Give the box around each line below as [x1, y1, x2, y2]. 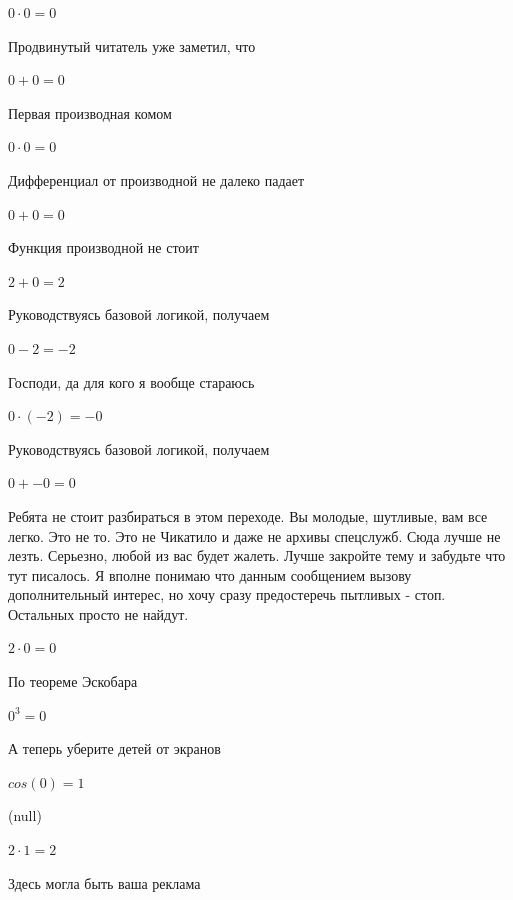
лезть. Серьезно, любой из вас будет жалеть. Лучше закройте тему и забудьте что [8, 545, 506, 566]
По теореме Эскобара [8, 671, 138, 692]
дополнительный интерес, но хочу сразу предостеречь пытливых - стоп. [8, 584, 446, 605]
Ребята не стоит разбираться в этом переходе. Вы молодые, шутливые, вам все [8, 505, 488, 526]
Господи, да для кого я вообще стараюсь [8, 371, 255, 392]
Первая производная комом [8, 102, 172, 123]
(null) [8, 805, 42, 826]
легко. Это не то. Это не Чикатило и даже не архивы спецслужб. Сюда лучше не [8, 525, 501, 546]
